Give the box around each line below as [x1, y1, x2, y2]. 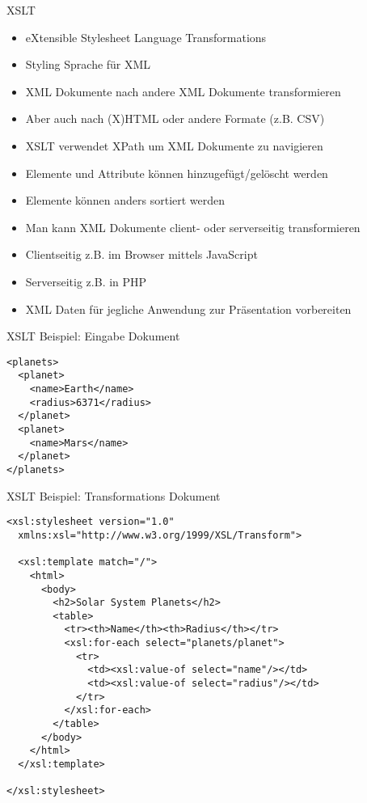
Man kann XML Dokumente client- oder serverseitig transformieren [25, 218, 361, 235]
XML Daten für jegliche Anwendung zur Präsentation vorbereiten [25, 300, 352, 317]
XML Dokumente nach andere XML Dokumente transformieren [25, 82, 341, 99]
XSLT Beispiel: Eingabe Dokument [6, 328, 180, 344]
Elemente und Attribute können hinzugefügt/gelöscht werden [25, 164, 328, 181]
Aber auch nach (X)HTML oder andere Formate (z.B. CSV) [25, 110, 325, 127]
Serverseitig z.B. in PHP [25, 273, 147, 290]
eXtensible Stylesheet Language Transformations [25, 28, 267, 45]
